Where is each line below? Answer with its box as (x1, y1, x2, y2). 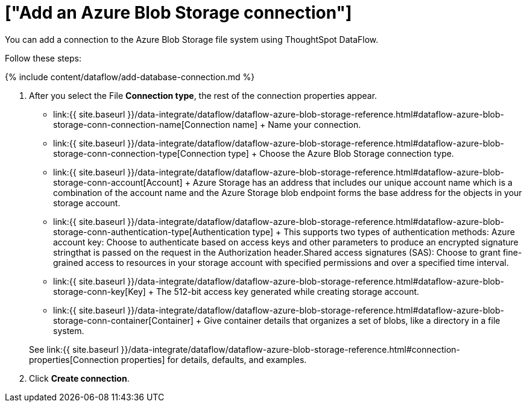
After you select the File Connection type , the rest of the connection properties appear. (29, 90, 377, 101)
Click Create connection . (29, 373, 130, 383)
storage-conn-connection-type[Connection (53, 148, 226, 159)
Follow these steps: (5, 52, 81, 63)
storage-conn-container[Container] (53, 315, 194, 326)
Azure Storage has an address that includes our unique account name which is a (192, 177, 513, 188)
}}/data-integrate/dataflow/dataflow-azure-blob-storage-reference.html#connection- (121, 344, 461, 355)
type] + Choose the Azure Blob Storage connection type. (228, 148, 454, 159)
